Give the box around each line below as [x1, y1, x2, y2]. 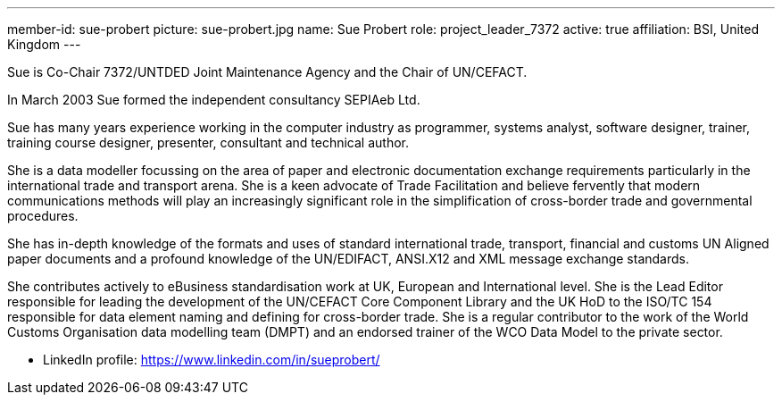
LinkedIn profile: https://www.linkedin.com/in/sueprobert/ [43, 352, 380, 367]
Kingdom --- [7, 37, 81, 52]
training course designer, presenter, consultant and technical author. [7, 135, 410, 150]
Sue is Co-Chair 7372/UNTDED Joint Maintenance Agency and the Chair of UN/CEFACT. [7, 64, 528, 80]
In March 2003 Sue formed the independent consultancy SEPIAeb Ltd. [7, 92, 420, 107]
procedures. [7, 208, 79, 223]
